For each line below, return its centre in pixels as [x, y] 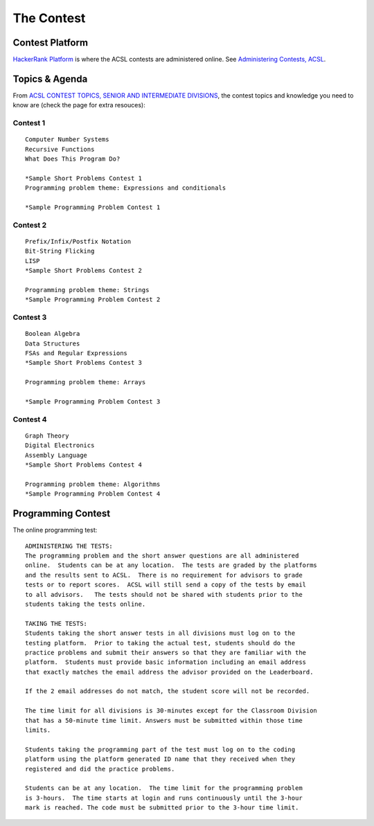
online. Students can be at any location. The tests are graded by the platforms [171, 565]
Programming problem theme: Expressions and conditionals [126, 188]
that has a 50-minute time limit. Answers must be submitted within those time [164, 720]
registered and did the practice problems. [100, 769]
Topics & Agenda [50, 79]
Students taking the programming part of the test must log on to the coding [160, 749]
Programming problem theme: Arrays [86, 382]
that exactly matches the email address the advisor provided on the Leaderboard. [169, 672]
